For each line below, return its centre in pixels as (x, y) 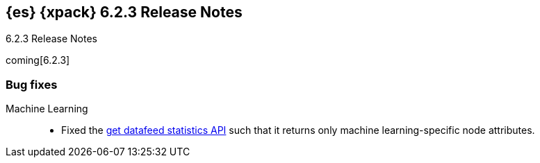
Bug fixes (32, 84)
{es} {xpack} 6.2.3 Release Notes (124, 12)
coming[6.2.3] (38, 60)
